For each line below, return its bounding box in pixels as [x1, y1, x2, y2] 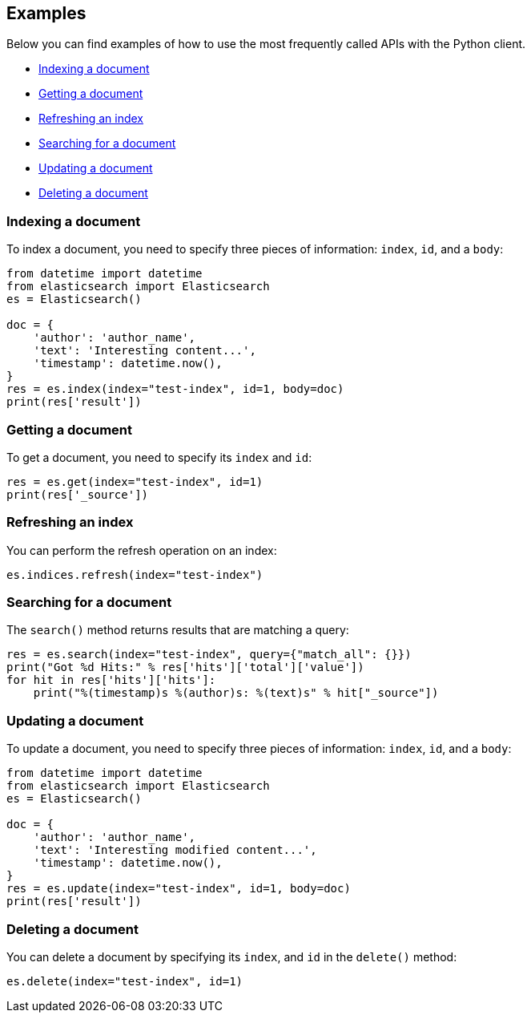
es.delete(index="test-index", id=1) [6, 974, 243, 988]
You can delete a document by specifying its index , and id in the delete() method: [6, 949, 457, 964]
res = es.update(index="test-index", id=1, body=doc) [6, 882, 351, 896]
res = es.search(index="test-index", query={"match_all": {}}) [6, 648, 412, 661]
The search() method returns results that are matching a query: [6, 623, 349, 637]
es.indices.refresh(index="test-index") [6, 568, 263, 581]
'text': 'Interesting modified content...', [33, 843, 317, 857]
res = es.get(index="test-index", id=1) [6, 475, 263, 488]
